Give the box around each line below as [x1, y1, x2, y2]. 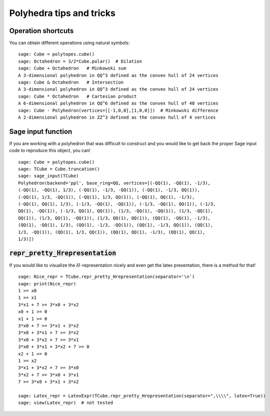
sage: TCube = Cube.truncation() [18, 166, 100, 172]
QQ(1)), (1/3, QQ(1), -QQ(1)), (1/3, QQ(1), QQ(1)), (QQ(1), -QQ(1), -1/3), [18, 215, 211, 221]
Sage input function [9, 127, 72, 136]
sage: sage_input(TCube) [18, 173, 79, 179]
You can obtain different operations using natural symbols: [9, 40, 130, 46]
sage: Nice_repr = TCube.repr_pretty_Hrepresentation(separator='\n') [18, 274, 195, 280]
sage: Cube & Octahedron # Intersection [18, 80, 124, 85]
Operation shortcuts [9, 27, 74, 35]
